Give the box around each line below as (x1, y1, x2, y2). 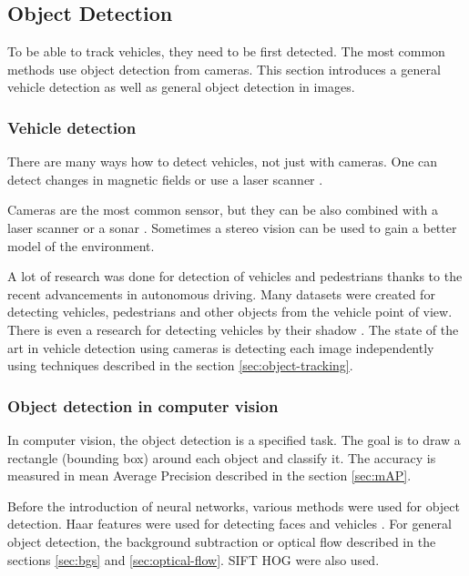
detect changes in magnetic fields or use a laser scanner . (7, 169, 323, 188)
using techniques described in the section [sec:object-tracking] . (7, 356, 353, 375)
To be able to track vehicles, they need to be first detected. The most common (7, 42, 445, 61)
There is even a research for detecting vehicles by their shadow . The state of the (7, 319, 459, 339)
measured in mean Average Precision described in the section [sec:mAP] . (7, 466, 412, 485)
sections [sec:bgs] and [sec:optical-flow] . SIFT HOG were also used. (7, 550, 380, 569)
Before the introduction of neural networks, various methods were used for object (7, 496, 460, 515)
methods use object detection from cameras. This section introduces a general (7, 59, 441, 78)
